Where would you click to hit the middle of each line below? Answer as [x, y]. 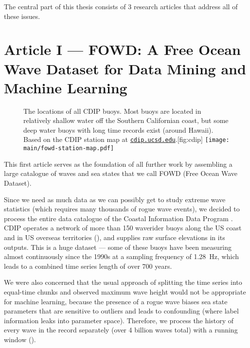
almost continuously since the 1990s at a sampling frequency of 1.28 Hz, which [122, 256]
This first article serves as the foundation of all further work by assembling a [118, 164]
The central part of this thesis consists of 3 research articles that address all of [121, 6]
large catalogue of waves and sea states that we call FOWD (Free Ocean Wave [121, 173]
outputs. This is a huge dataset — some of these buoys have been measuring [118, 247]
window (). [20, 339]
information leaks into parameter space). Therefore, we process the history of [119, 320]
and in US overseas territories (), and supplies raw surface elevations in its [115, 237]
